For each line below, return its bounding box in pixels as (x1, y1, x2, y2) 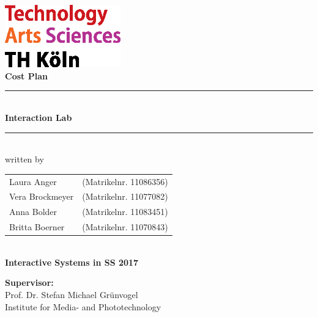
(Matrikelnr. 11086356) (82, 175, 168, 188)
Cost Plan (5, 69, 48, 82)
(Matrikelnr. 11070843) (82, 220, 168, 233)
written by (5, 153, 44, 166)
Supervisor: (5, 276, 54, 289)
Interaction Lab (5, 111, 72, 123)
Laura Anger (9, 175, 57, 188)
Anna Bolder (9, 205, 57, 218)
